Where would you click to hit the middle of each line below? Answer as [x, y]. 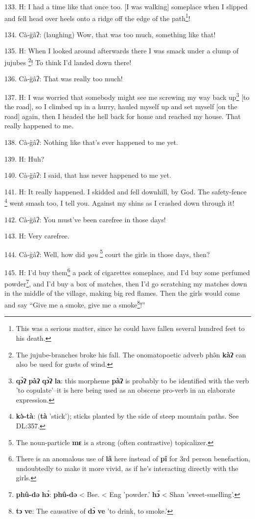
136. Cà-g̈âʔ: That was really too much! [64, 79]
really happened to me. [39, 126]
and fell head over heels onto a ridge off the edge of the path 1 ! [97, 17]
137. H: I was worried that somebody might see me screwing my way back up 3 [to [127, 96]
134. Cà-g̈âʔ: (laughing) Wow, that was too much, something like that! [110, 34]
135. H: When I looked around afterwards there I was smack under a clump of [122, 51]
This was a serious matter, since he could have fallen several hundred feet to [130, 328]
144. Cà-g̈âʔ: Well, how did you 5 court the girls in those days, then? [107, 253]
